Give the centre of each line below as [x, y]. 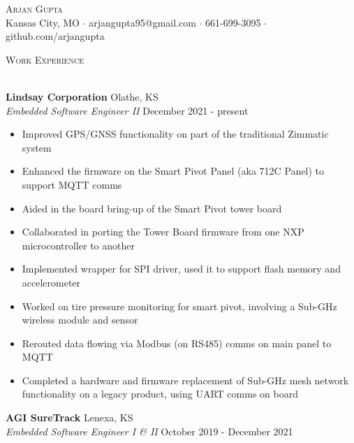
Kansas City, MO [43, 22]
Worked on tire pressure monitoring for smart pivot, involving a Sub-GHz [179, 306]
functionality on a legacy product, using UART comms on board [160, 394]
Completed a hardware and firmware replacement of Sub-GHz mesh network [185, 380]
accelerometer [51, 282]
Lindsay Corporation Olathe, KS [82, 96]
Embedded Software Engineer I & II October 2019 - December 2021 [149, 431]
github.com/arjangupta [55, 36]
